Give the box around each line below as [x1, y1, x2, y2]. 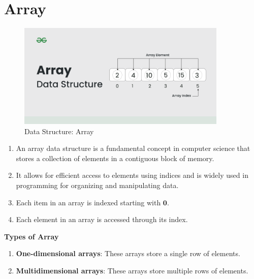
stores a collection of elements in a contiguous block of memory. [16, 152, 214, 163]
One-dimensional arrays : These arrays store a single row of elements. [16, 248, 240, 259]
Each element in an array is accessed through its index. [16, 214, 188, 225]
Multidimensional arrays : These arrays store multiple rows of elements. [16, 265, 248, 276]
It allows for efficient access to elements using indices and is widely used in [16, 170, 248, 180]
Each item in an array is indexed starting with [16, 197, 161, 207]
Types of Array [4, 231, 59, 241]
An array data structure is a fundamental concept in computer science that [16, 143, 250, 153]
